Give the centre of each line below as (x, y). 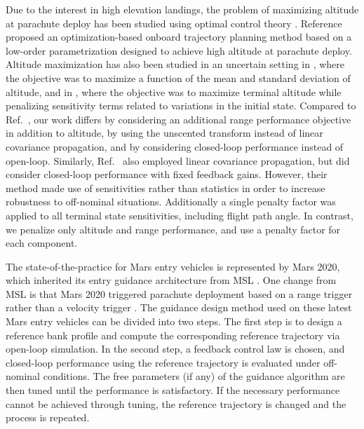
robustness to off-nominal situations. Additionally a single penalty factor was (171, 202)
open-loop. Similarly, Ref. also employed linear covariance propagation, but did (178, 160)
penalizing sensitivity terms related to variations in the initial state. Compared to (181, 105)
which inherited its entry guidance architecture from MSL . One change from (171, 280)
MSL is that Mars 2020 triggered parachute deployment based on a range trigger (179, 293)
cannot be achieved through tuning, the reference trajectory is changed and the (176, 403)
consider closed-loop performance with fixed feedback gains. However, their (167, 174)
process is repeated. (48, 417)
